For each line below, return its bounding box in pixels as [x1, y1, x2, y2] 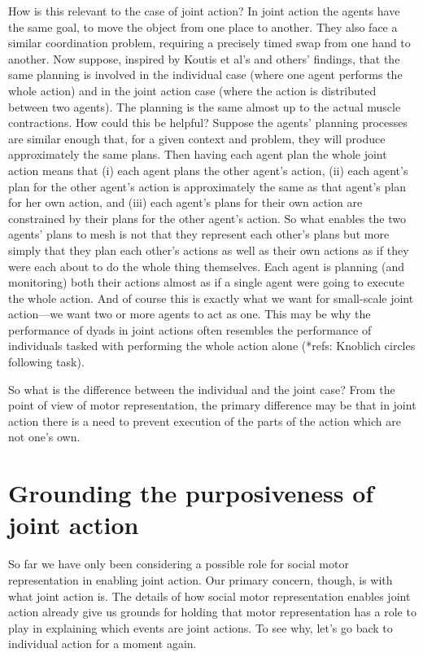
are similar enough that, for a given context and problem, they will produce [8, 129, 386, 147]
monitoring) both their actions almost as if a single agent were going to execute [8, 274, 404, 291]
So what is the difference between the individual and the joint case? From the [8, 380, 395, 397]
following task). [8, 353, 85, 370]
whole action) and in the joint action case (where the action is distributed [8, 81, 377, 99]
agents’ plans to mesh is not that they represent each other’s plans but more [8, 226, 390, 243]
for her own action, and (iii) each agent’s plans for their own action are [8, 194, 363, 211]
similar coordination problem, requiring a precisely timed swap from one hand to [8, 34, 411, 51]
